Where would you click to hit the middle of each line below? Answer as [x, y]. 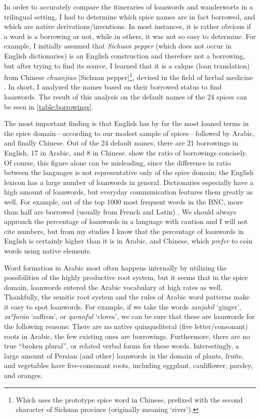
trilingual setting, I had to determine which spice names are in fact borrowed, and [130, 16]
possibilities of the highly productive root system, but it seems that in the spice [126, 277]
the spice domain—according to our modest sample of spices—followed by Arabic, [129, 133]
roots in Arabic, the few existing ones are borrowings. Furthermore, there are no [127, 336]
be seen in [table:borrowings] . [49, 106]
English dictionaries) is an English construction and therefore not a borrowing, [125, 55]
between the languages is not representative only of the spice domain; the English [129, 172]
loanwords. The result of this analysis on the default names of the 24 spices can [125, 96]
